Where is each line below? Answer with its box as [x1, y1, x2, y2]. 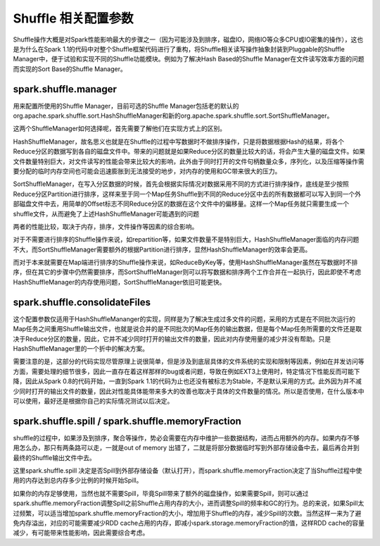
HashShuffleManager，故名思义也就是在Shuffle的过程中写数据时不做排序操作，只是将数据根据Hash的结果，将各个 [13, 137, 345, 146]
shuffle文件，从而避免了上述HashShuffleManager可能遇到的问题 [13, 209, 200, 218]
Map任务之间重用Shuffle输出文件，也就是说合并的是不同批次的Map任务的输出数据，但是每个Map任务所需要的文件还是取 [13, 325, 362, 333]
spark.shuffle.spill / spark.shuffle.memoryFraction [13, 415, 242, 427]
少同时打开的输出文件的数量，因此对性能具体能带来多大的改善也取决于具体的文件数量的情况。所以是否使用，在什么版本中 [13, 387, 365, 395]
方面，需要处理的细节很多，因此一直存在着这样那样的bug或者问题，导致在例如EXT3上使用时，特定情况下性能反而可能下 [13, 367, 360, 376]
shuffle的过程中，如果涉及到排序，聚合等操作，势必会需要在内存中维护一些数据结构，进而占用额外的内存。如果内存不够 [13, 433, 360, 442]
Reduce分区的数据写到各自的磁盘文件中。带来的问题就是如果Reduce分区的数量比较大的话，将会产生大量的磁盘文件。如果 [13, 147, 365, 156]
